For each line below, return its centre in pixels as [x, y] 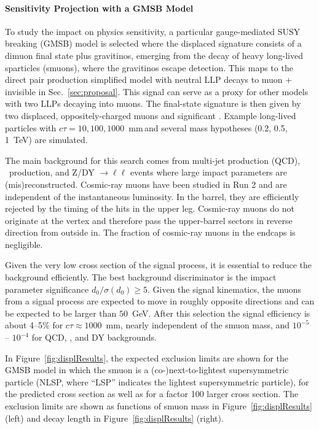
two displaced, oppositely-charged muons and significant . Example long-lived [151, 115]
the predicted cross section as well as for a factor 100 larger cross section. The [152, 394]
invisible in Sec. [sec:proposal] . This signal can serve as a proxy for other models [157, 91]
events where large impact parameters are [208, 172]
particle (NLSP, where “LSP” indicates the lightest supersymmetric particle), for [157, 381]
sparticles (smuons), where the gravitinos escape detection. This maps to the [149, 67]
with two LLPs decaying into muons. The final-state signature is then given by [153, 103]
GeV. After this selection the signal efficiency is [221, 313]
